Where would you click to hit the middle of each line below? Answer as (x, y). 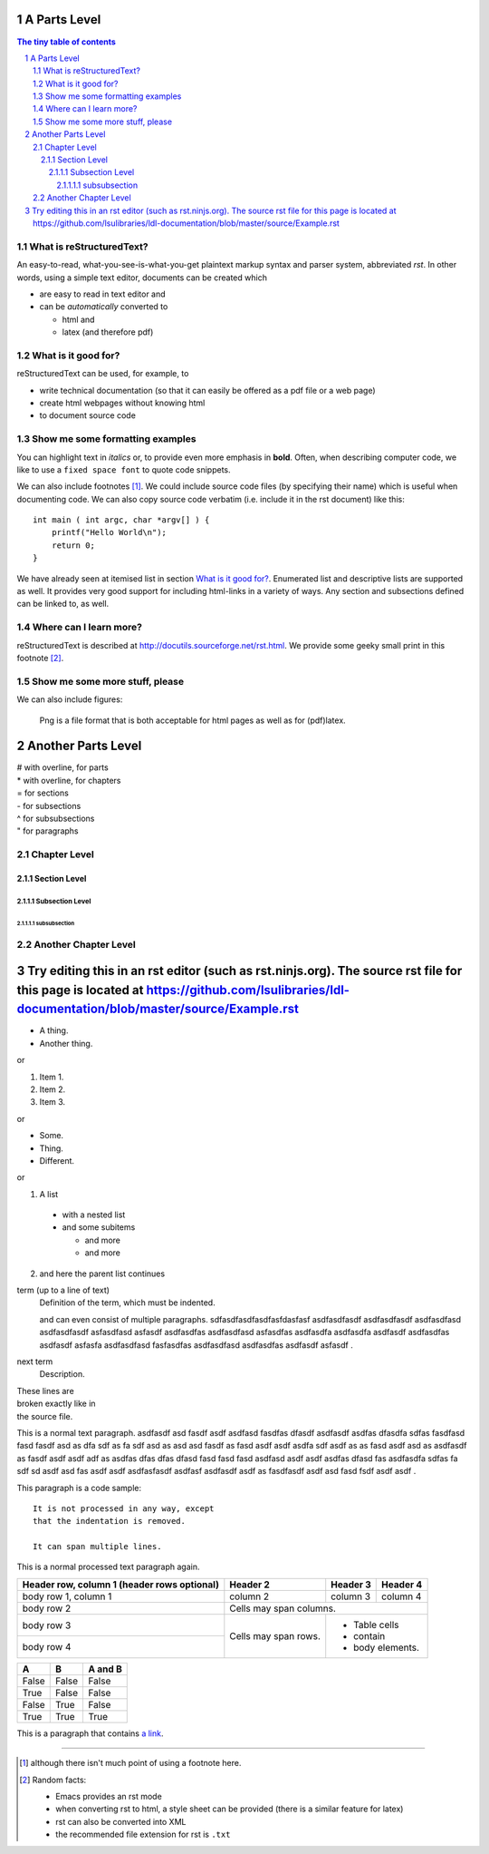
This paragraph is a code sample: (79, 1488)
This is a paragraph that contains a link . (90, 1733)
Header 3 (351, 1585)
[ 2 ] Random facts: (53, 1780)
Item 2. (53, 1089)
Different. (57, 1160)
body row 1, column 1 (67, 1596)
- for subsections (49, 805)
